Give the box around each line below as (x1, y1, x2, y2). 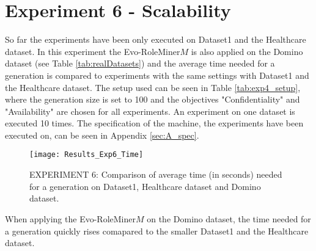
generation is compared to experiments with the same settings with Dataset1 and (5, 68, 309, 81)
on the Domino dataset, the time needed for (147, 212, 311, 225)
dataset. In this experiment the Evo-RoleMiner (5, 45, 180, 57)
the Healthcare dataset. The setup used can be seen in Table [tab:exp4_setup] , (5, 81, 301, 93)
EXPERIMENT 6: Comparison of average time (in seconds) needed (29, 168, 282, 181)
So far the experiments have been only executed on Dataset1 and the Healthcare (5, 33, 306, 46)
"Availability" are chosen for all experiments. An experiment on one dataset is (5, 104, 295, 117)
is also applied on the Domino (191, 45, 303, 57)
